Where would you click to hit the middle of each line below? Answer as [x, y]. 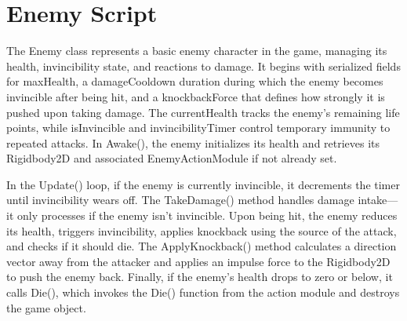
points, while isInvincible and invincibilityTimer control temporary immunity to [198, 128]
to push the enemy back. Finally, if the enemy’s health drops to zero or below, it [200, 277]
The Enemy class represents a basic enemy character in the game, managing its [197, 51]
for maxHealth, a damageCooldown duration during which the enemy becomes [195, 81]
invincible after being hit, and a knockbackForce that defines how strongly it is [196, 96]
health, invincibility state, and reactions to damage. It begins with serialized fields [203, 66]
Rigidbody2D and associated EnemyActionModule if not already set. [172, 158]
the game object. [46, 307]
